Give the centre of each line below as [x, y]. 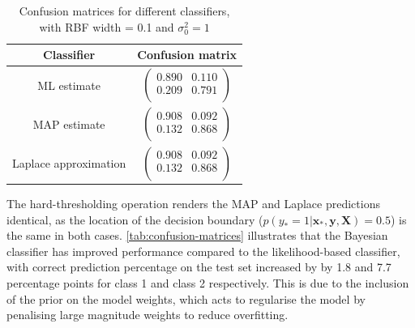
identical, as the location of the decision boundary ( [135, 219]
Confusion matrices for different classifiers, [124, 11]
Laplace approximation [69, 163]
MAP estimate [69, 124]
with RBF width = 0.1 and [107, 26]
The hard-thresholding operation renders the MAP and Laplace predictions [193, 204]
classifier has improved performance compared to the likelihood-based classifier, [203, 251]
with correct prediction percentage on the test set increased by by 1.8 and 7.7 [199, 267]
